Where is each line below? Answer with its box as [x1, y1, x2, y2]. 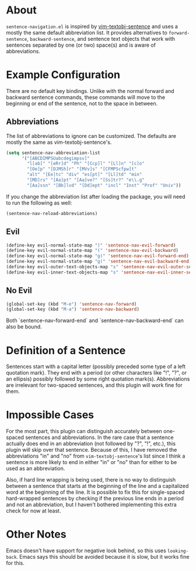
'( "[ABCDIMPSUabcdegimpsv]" [21, 155, 90, 161]
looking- [167, 548, 188, 554]
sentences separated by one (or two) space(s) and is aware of [6, 41, 156, 49]
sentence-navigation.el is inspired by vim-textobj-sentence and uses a [6, 23, 178, 30]
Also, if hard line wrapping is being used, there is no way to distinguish [6, 476, 176, 483]
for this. [6, 559, 25, 567]
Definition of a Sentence [6, 344, 126, 357]
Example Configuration [6, 68, 121, 82]
